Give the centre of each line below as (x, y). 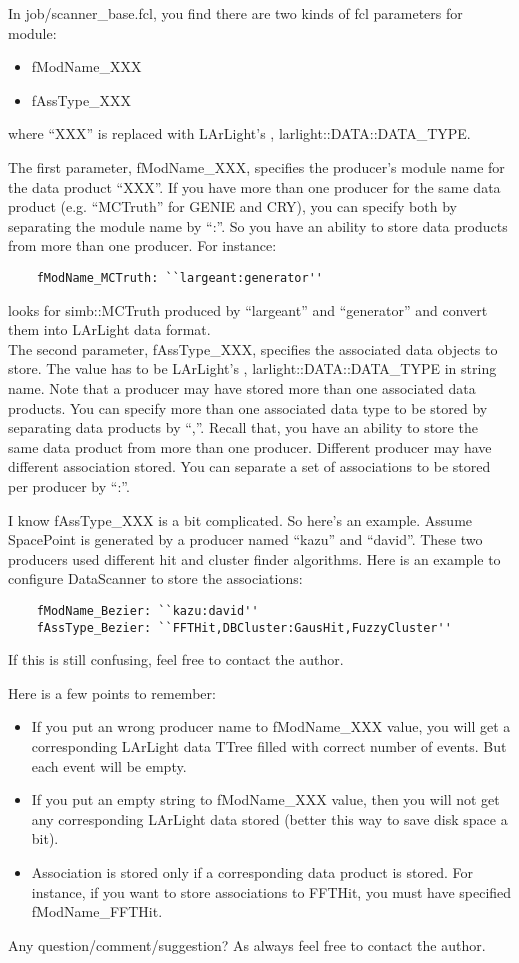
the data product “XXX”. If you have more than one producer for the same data (254, 186)
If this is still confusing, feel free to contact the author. (176, 659)
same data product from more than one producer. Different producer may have (250, 446)
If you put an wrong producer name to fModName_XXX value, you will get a (271, 726)
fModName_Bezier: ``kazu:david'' (147, 610)
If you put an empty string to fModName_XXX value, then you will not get (265, 799)
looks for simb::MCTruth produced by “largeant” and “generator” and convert (248, 309)
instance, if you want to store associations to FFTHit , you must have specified (271, 891)
